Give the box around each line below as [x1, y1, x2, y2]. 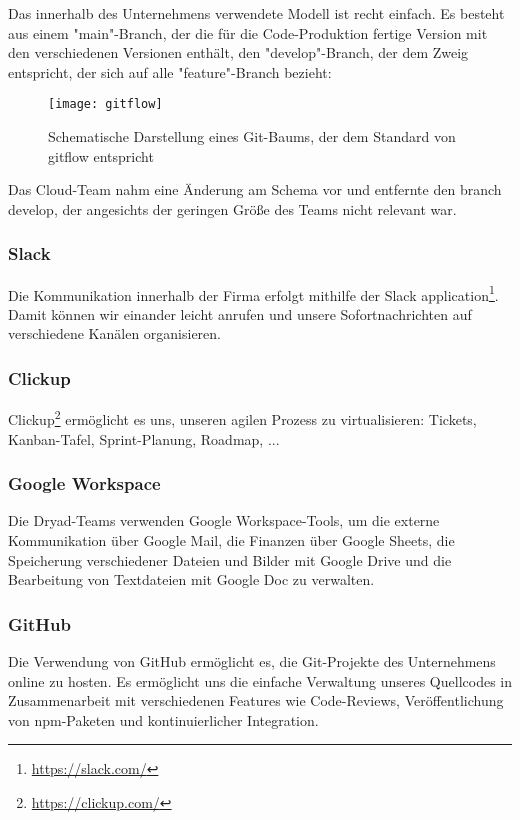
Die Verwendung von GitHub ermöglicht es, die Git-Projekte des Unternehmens [8, 650, 496, 671]
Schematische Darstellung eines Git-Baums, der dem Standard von [48, 126, 456, 147]
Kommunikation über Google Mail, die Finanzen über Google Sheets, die [8, 529, 455, 550]
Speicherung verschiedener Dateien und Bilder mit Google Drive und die [8, 549, 452, 570]
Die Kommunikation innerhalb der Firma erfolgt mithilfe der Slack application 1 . [8, 281, 499, 305]
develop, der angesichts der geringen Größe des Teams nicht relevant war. [8, 198, 457, 219]
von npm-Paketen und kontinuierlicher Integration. [8, 709, 319, 730]
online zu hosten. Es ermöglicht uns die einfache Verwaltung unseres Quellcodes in [8, 670, 512, 691]
